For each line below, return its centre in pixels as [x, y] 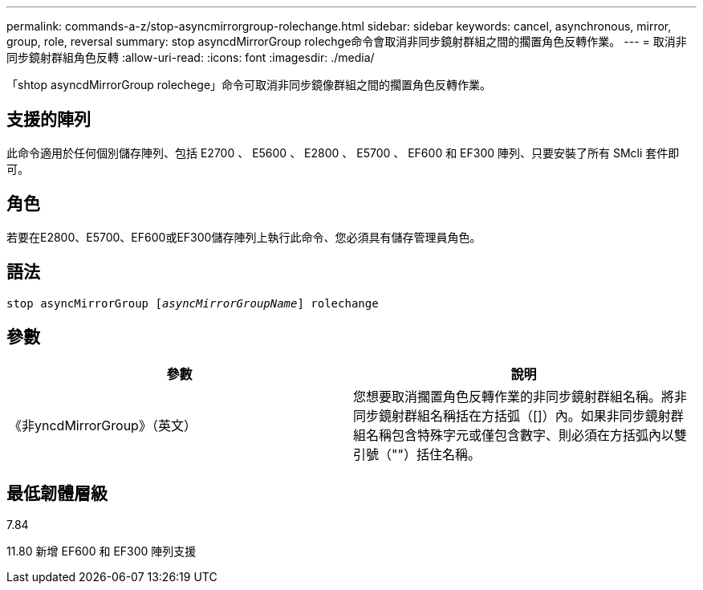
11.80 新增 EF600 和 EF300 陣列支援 [102, 551]
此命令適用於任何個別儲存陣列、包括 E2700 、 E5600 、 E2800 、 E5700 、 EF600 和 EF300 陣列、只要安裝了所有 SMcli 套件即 [343, 153]
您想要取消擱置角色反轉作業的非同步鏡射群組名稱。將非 [520, 397]
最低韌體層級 [57, 493]
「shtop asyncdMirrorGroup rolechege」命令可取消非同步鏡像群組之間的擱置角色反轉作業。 [249, 85]
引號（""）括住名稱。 [417, 455]
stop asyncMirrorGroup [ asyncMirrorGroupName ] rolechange [193, 303]
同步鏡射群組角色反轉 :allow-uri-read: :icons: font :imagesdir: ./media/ [191, 57]
